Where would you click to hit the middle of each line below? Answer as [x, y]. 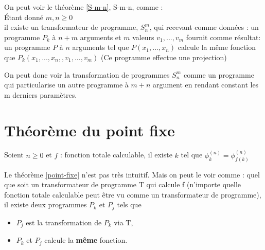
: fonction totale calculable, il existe [116, 155]
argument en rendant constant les [206, 85]
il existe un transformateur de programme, [71, 27]
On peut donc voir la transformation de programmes [87, 74]
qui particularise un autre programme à [66, 85]
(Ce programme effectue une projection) [164, 57]
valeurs [143, 37]
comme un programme [219, 74]
